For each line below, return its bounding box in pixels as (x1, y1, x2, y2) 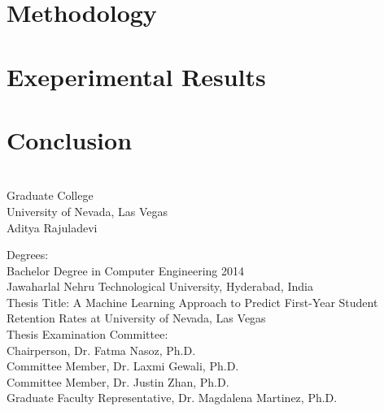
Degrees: (7, 246, 49, 263)
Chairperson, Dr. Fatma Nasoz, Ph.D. (7, 341, 196, 358)
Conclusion (7, 123, 133, 156)
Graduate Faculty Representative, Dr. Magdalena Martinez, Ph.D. (7, 389, 338, 406)
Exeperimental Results (7, 59, 266, 93)
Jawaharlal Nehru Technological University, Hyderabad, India (7, 278, 313, 295)
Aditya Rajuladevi (7, 218, 98, 236)
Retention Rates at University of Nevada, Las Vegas (7, 309, 266, 327)
